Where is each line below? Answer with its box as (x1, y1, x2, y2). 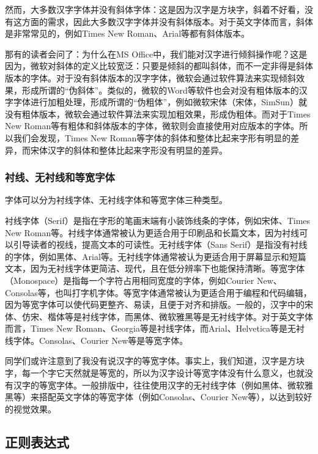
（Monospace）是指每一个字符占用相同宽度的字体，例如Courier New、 (5, 274, 282, 286)
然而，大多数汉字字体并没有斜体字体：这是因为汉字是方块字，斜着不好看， (5, 3, 305, 15)
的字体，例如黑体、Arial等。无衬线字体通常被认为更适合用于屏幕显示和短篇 (5, 250, 306, 262)
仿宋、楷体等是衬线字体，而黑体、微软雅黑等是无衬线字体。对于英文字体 (21, 310, 313, 322)
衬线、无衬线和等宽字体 (5, 169, 115, 185)
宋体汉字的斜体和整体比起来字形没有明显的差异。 (30, 143, 227, 156)
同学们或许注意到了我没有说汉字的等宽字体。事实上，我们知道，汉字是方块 (5, 354, 305, 367)
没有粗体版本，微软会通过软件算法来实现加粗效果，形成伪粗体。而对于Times (5, 107, 311, 120)
